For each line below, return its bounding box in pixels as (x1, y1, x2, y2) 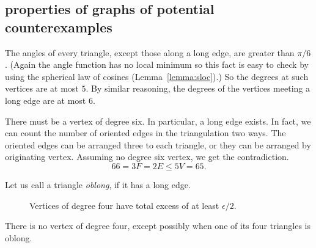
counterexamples (5, 17, 112, 36)
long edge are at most (5, 93, 86, 106)
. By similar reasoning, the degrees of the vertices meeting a (86, 82, 310, 95)
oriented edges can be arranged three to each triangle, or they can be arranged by (5, 138, 311, 151)
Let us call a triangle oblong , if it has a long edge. (5, 178, 191, 191)
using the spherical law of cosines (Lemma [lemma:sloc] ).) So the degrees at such (5, 70, 309, 82)
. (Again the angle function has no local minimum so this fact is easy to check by (5, 58, 309, 71)
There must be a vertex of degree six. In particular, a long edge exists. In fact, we (5, 114, 311, 127)
